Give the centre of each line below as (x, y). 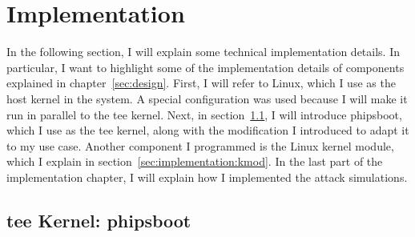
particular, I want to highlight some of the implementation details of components (205, 67)
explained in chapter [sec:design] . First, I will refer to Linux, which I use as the (201, 83)
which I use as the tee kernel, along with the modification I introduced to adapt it (208, 130)
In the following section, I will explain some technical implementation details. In (203, 52)
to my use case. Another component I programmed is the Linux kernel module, (200, 145)
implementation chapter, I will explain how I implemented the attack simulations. (207, 177)
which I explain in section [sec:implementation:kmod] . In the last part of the (195, 161)
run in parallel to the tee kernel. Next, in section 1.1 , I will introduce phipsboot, (204, 114)
